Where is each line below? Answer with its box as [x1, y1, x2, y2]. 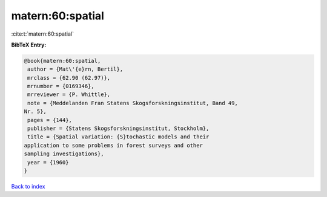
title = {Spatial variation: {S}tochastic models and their [27, 134, 210, 140]
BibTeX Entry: [11, 41, 47, 48]
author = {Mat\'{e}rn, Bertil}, [27, 66, 124, 73]
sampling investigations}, [24, 150, 104, 157]
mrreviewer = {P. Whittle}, [27, 91, 111, 98]
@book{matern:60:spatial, [24, 57, 101, 64]
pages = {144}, [27, 117, 73, 123]
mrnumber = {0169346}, [27, 83, 95, 90]
